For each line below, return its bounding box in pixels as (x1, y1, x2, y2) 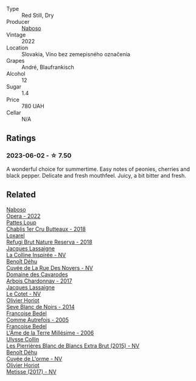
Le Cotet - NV (6, 290, 41, 297)
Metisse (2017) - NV (6, 368, 57, 375)
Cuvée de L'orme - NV (6, 355, 63, 362)
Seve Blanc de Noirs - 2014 (6, 303, 75, 310)
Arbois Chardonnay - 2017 (6, 277, 72, 285)
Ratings (6, 133, 37, 143)
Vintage (6, 31, 26, 38)
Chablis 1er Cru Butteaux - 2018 (6, 225, 86, 233)
